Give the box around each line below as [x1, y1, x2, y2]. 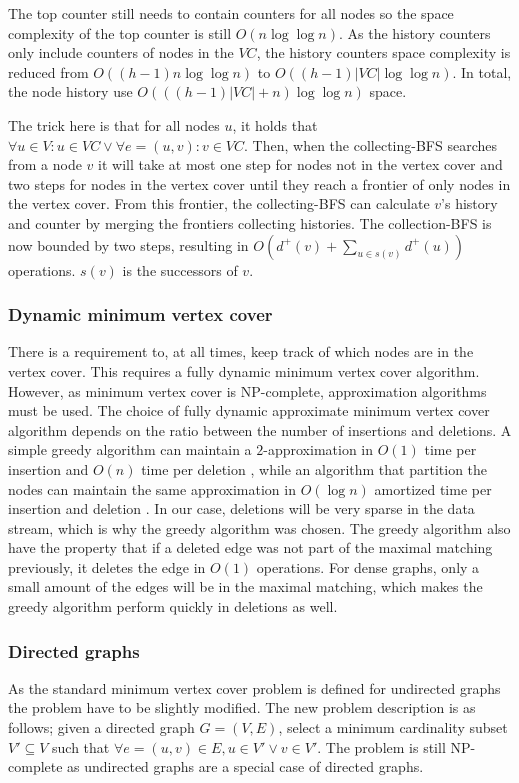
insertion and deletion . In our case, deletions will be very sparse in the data [8, 498, 475, 519]
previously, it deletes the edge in [8, 556, 206, 577]
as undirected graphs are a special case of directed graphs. [67, 756, 424, 777]
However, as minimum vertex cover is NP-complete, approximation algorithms [8, 380, 487, 401]
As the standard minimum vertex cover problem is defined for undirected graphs [8, 677, 501, 698]
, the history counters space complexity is [256, 42, 511, 63]
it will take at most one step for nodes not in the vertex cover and [98, 154, 503, 175]
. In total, [452, 61, 512, 82]
